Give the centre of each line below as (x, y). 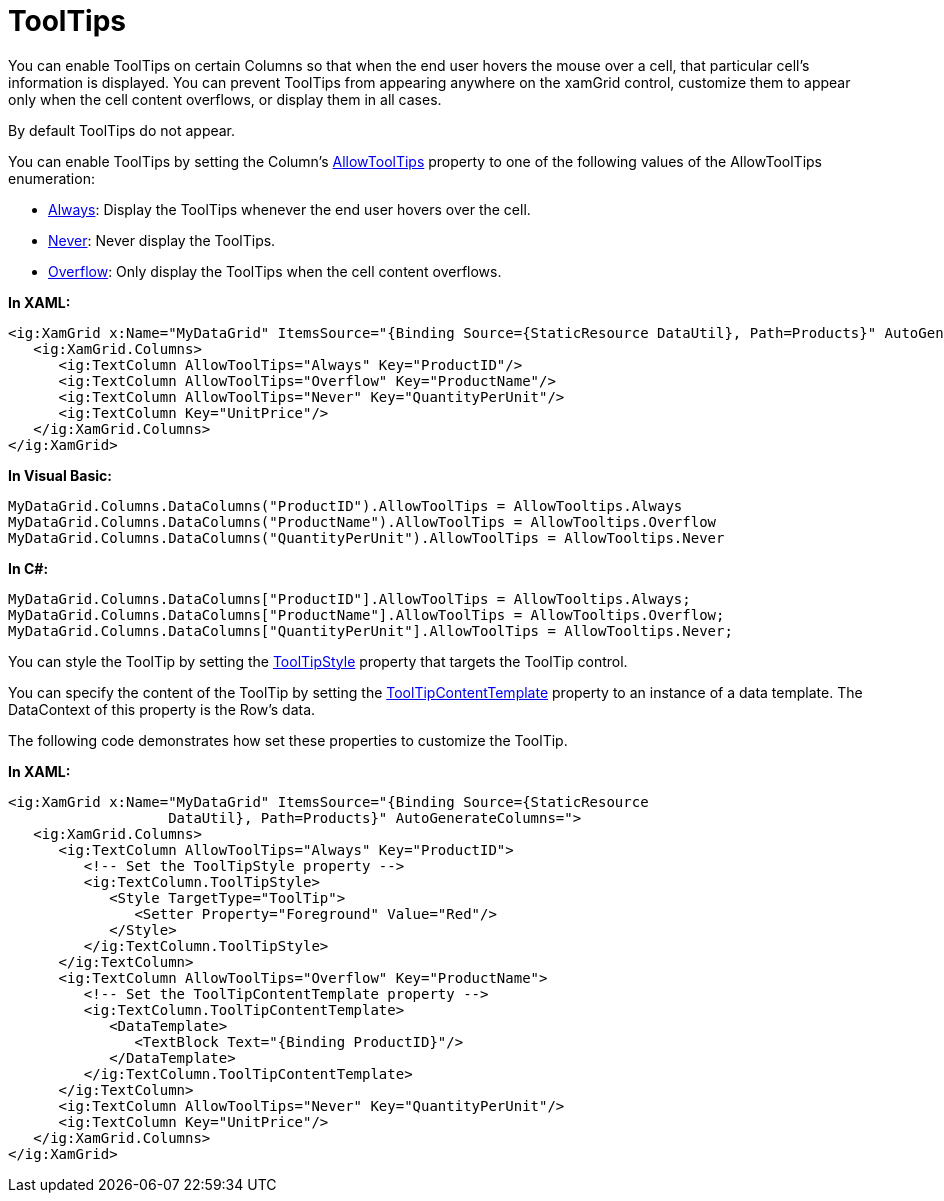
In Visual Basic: (60, 475)
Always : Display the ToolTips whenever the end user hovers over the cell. (289, 209)
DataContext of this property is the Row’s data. (162, 709)
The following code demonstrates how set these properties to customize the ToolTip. (288, 740)
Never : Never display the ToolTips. (162, 240)
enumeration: (51, 178)
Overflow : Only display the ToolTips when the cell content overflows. (275, 271)
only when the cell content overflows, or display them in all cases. (225, 99)
